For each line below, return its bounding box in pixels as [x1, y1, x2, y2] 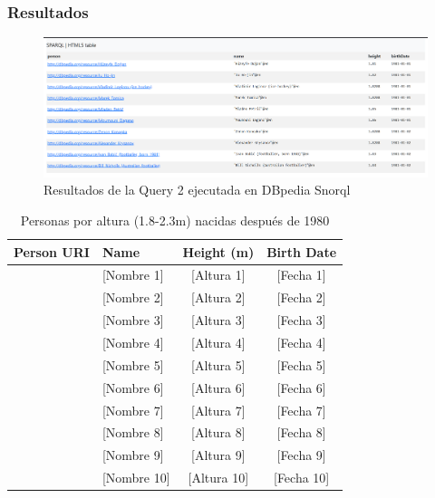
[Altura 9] [191, 445, 246, 464]
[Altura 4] [191, 332, 246, 351]
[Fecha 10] [273, 468, 330, 487]
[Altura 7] [191, 400, 246, 419]
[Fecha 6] [276, 378, 326, 397]
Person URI [14, 242, 90, 261]
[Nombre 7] [101, 400, 164, 419]
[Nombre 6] [101, 378, 164, 397]
